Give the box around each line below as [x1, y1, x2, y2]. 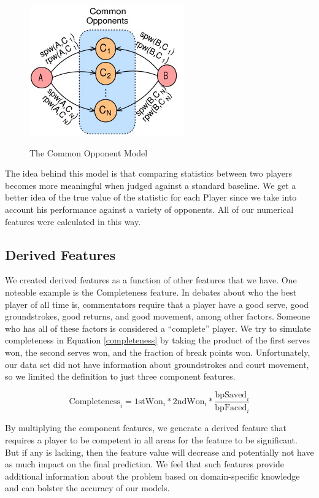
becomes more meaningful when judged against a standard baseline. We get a [5, 178, 296, 191]
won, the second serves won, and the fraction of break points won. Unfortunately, [5, 345, 310, 358]
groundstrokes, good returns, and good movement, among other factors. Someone [5, 310, 310, 323]
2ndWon [172, 397, 205, 406]
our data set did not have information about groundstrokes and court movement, [5, 358, 309, 370]
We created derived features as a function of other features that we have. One [5, 274, 297, 286]
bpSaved [215, 390, 247, 399]
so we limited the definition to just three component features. [5, 370, 236, 383]
